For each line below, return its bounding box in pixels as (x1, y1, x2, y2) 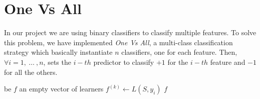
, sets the (43, 56, 71, 67)
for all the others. (4, 66, 58, 77)
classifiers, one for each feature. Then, (121, 47, 237, 57)
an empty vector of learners (19, 83, 104, 94)
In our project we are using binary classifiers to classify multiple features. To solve (4, 27, 256, 38)
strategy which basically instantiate (4, 47, 113, 57)
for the (167, 56, 188, 67)
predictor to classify (93, 56, 154, 67)
